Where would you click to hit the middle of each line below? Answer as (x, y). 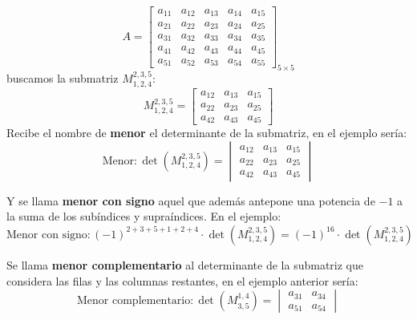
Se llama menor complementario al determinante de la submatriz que (185, 264)
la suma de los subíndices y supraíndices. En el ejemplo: (144, 216)
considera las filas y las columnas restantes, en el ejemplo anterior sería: (182, 280)
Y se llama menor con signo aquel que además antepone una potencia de (191, 200)
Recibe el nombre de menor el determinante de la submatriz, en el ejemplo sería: (207, 133)
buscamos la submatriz (63, 78)
